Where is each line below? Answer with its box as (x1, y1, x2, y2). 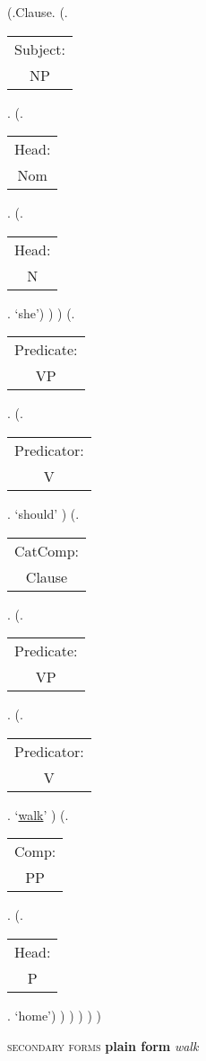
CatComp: (14, 539, 80, 561)
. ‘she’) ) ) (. (7, 303, 75, 322)
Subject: (14, 38, 65, 59)
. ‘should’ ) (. (7, 504, 80, 522)
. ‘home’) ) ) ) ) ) (7, 1005, 101, 1024)
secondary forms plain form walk (7, 1036, 199, 1055)
